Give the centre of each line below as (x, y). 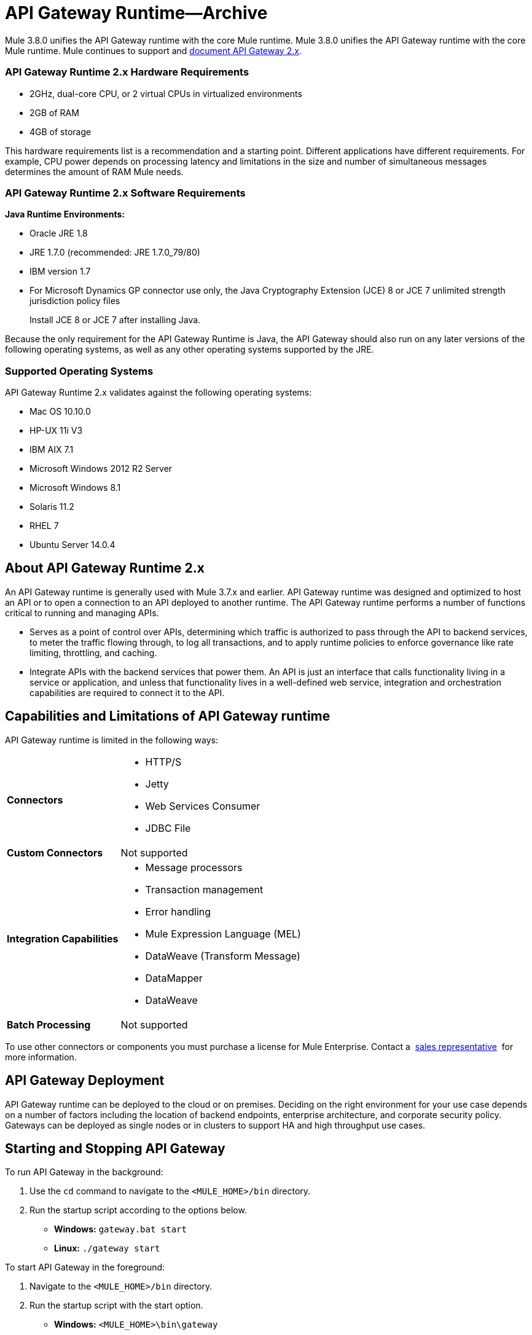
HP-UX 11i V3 (56, 430)
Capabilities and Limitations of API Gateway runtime (168, 716)
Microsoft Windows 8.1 (75, 487)
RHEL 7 (44, 526)
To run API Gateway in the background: (84, 1172)
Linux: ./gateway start (107, 1248)
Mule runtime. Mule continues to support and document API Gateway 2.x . (153, 50)
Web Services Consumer (203, 806)
